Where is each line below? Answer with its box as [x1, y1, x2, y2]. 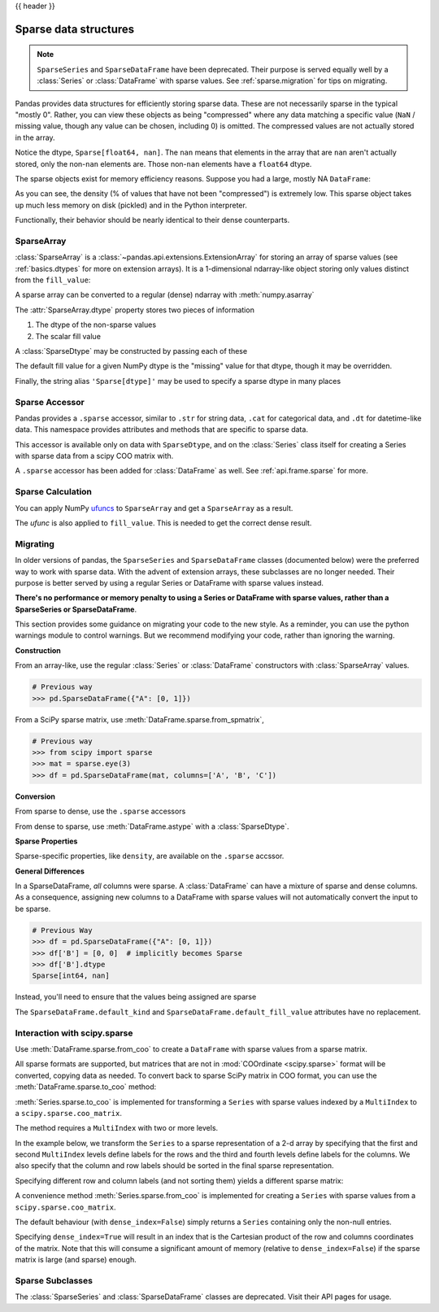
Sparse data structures [15, 22, 135, 36]
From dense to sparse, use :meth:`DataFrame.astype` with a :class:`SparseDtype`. [15, 822, 289, 831]
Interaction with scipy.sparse [15, 1027, 133, 1039]
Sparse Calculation [15, 486, 93, 498]
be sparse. [15, 904, 51, 913]
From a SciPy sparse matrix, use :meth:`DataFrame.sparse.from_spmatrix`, [15, 714, 264, 724]
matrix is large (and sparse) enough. [15, 1255, 137, 1265]
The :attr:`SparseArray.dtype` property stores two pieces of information [15, 305, 255, 315]
